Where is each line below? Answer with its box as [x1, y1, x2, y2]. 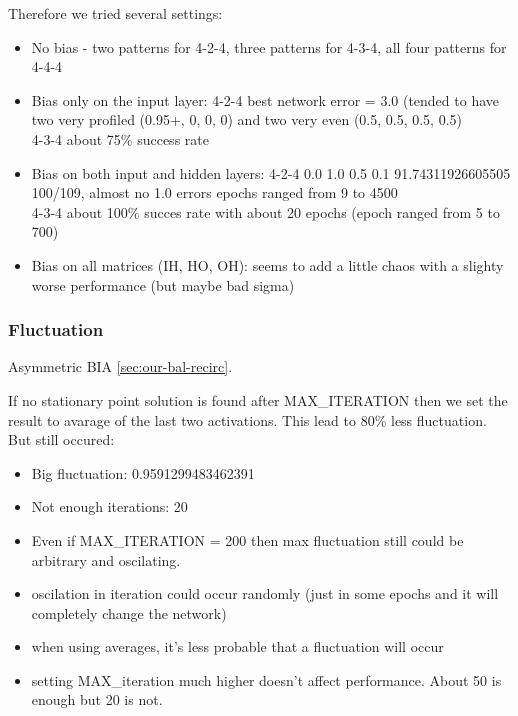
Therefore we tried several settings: [8, 3, 223, 23]
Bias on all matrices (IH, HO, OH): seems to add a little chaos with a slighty [31, 254, 504, 275]
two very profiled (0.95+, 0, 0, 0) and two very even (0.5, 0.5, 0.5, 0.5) [31, 109, 463, 130]
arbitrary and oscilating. [31, 549, 181, 570]
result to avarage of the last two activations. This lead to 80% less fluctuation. [8, 409, 487, 430]
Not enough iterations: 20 [31, 496, 188, 517]
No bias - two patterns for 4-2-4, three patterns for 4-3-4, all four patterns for [31, 36, 507, 57]
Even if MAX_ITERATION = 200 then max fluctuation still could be [31, 529, 464, 550]
